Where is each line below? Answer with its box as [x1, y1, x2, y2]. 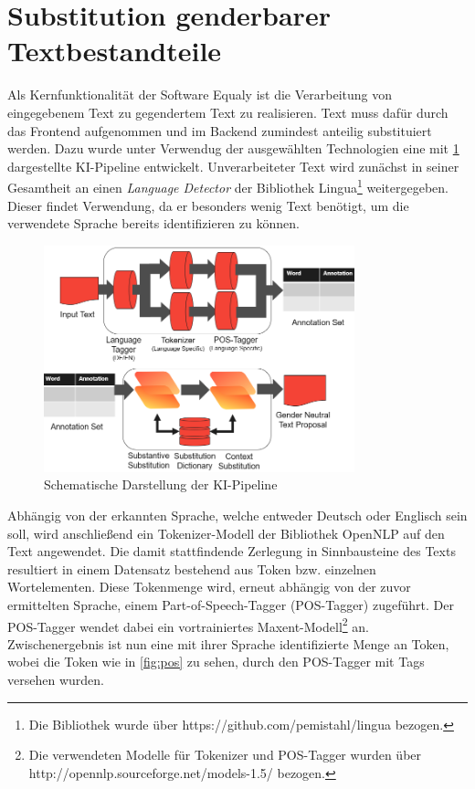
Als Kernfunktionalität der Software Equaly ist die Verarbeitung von [7, 85, 393, 104]
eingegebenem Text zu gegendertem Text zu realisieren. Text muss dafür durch [7, 102, 449, 121]
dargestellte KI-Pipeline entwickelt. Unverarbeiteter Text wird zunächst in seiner [7, 156, 459, 175]
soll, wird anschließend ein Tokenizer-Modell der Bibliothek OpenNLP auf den [7, 523, 445, 542]
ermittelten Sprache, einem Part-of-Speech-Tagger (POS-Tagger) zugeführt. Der [7, 594, 454, 614]
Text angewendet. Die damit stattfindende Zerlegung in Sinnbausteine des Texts [7, 542, 456, 561]
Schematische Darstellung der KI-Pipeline [44, 475, 278, 494]
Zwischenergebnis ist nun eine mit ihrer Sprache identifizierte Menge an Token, [7, 634, 449, 653]
